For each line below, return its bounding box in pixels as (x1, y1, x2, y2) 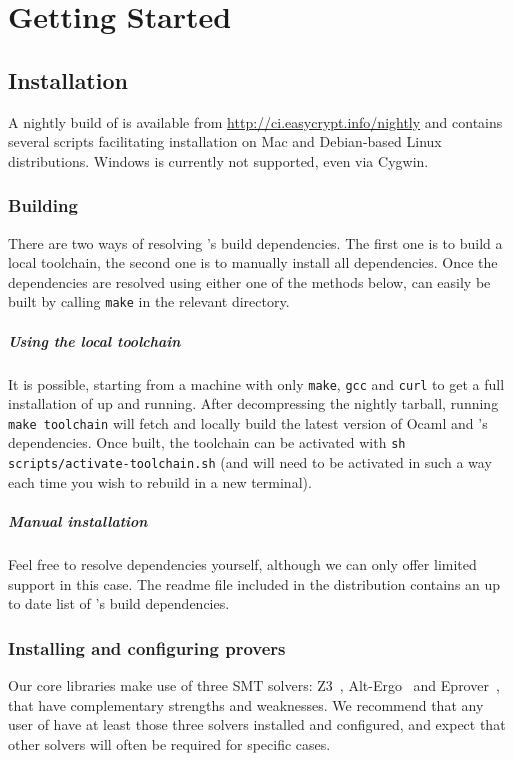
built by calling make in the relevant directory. (8, 291, 290, 312)
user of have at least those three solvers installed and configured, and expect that (8, 714, 506, 735)
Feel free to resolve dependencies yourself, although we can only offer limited (8, 553, 477, 574)
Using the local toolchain (8, 330, 181, 351)
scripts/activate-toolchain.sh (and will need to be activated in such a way (8, 452, 492, 473)
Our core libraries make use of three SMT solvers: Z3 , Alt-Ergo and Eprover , (8, 674, 500, 695)
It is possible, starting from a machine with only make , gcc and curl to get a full (8, 373, 505, 394)
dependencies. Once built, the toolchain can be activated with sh (8, 432, 406, 453)
